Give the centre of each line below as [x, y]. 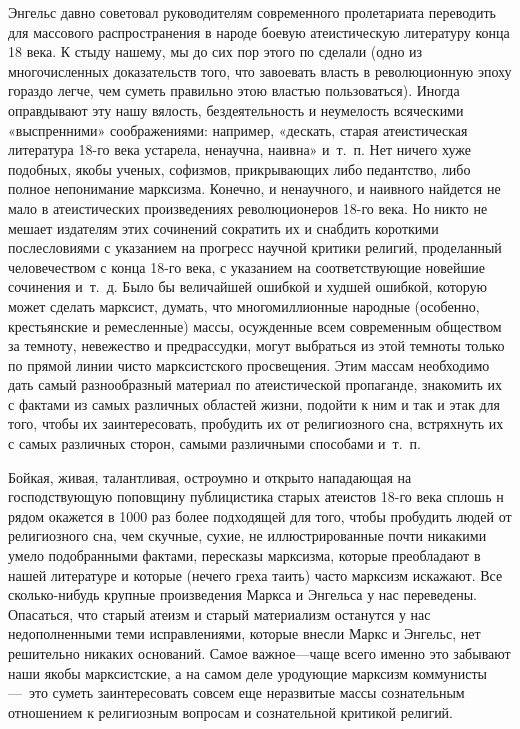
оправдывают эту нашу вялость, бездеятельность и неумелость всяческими [236, 109]
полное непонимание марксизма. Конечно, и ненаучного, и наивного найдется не [254, 188]
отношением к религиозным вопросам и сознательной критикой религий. [231, 711]
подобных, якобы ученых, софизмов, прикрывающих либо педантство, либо [239, 168]
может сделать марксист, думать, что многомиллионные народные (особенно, [244, 305]
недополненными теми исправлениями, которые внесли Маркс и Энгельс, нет [244, 633]
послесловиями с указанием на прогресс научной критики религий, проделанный [255, 247]
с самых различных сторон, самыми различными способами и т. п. [214, 443]
